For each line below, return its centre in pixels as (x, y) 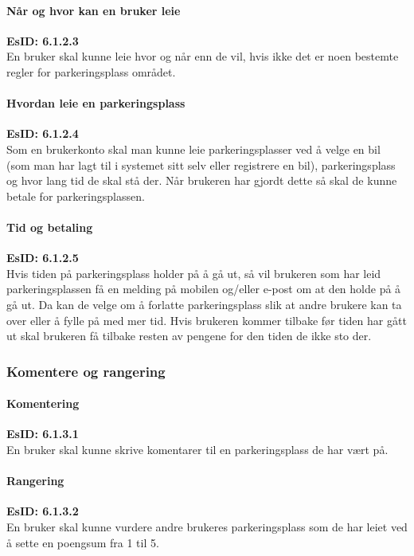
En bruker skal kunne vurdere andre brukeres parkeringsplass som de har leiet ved (207, 526)
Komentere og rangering (86, 371)
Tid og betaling (50, 227)
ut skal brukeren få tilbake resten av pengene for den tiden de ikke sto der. (189, 336)
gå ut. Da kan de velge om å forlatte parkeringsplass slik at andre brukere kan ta (204, 304)
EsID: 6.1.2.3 (43, 40)
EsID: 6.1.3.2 (43, 511)
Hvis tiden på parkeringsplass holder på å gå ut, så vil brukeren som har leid (194, 273)
